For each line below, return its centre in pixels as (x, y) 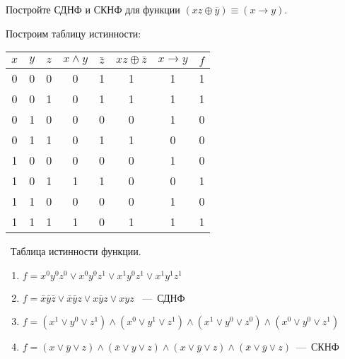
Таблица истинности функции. (76, 251)
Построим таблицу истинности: (74, 33)
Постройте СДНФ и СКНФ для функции (93, 9)
